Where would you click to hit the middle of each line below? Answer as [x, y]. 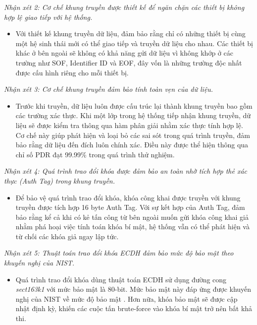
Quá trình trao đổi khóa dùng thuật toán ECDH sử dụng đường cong [121, 279]
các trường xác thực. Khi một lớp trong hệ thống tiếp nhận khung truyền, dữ [133, 115]
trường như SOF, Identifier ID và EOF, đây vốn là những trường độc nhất [129, 62]
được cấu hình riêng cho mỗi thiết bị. [72, 72]
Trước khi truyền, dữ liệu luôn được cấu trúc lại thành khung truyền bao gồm [134, 105]
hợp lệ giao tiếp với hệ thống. [48, 17]
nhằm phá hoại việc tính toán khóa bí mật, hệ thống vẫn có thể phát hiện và [132, 227]
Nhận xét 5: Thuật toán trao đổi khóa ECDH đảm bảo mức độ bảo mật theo [119, 253]
